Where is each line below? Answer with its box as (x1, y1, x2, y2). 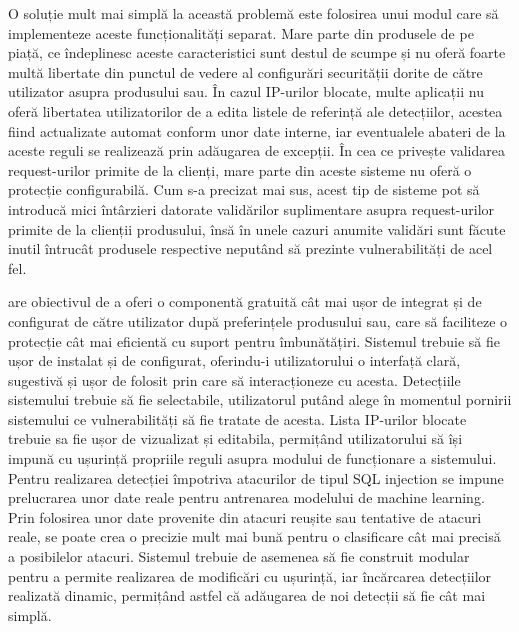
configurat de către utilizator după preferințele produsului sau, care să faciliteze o (8, 310, 508, 331)
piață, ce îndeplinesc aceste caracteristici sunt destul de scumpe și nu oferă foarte (8, 42, 506, 63)
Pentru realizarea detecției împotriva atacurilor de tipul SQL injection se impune (8, 467, 504, 488)
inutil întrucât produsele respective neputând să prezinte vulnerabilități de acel (8, 238, 493, 259)
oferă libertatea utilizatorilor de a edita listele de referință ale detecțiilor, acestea (8, 100, 503, 121)
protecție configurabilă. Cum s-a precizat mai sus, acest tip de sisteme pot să (8, 179, 480, 200)
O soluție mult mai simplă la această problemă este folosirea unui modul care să (8, 3, 499, 23)
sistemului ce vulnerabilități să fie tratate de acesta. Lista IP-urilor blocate (8, 408, 467, 429)
